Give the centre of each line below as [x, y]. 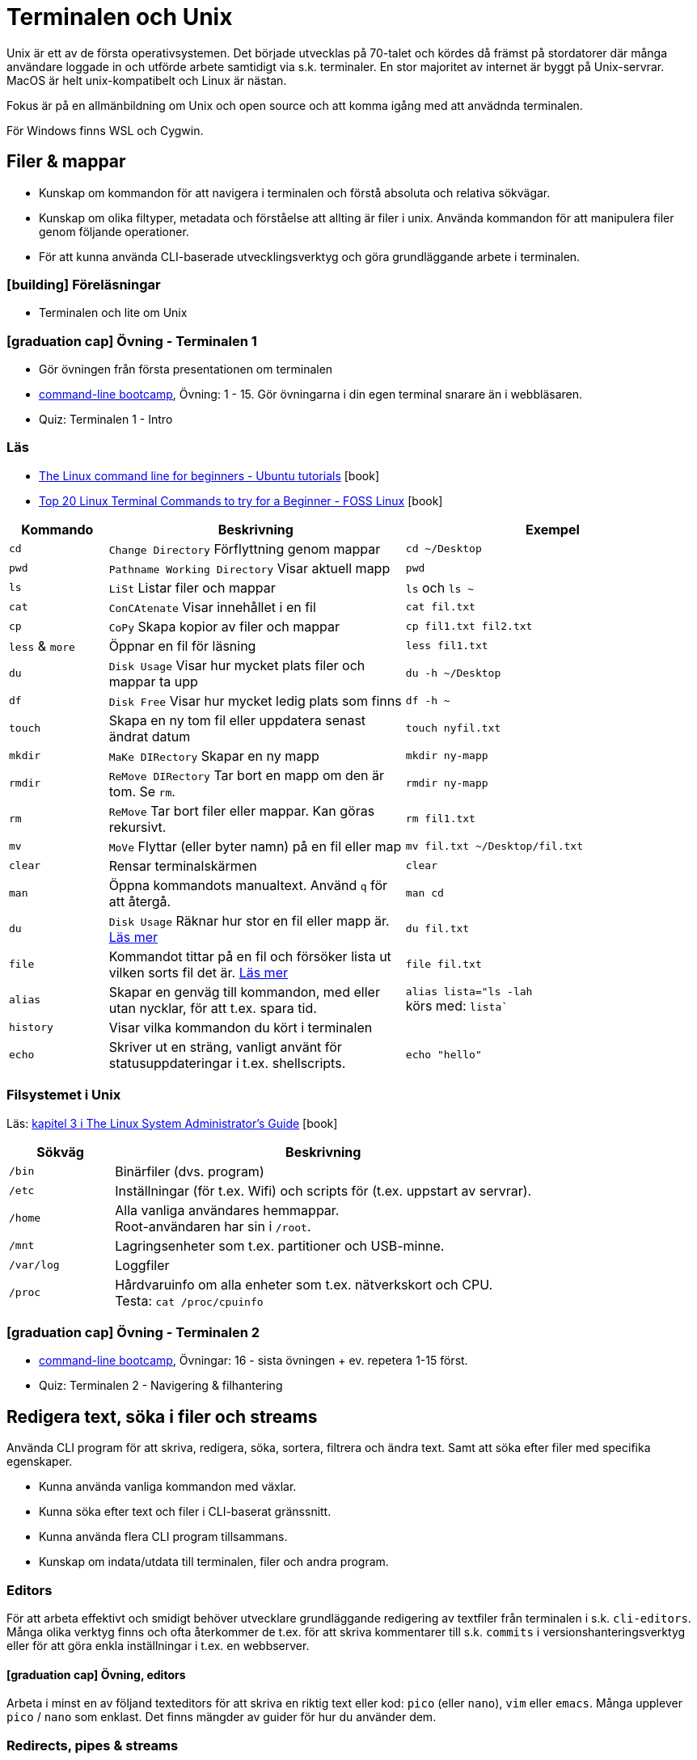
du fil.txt [437, 929]
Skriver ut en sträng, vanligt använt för [225, 1047]
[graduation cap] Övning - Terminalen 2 [133, 1332]
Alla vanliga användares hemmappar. [227, 1210]
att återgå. [140, 901]
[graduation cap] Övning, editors [96, 1674]
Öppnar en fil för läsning [182, 646]
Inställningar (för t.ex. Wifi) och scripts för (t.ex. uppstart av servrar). [323, 1190]
